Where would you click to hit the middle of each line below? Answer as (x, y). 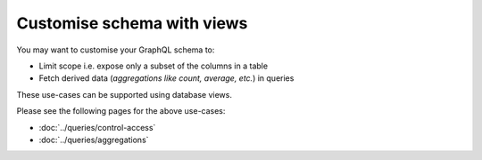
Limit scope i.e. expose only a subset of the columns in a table (153, 66)
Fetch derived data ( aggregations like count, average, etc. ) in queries (166, 78)
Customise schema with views (132, 23)
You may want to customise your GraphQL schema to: (116, 50)
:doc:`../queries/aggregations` (94, 140)
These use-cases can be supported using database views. (124, 94)
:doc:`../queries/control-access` (97, 127)
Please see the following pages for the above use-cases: (121, 111)
